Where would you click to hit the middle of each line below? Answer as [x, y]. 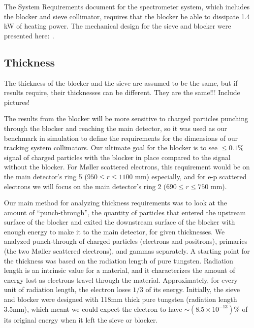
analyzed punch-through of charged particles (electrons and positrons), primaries [126, 241]
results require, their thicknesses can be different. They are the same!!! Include [122, 92]
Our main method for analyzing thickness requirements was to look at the [116, 203]
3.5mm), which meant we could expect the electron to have [93, 309]
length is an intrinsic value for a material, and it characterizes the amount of [120, 270]
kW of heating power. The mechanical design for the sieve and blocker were [118, 26]
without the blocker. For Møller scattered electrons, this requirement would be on [127, 167]
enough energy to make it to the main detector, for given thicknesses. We [114, 231]
